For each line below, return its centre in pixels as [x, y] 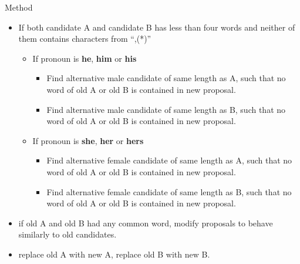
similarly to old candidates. [68, 234]
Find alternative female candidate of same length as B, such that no [169, 191]
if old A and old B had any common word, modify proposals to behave [146, 223]
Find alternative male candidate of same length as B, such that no [166, 109]
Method [19, 7]
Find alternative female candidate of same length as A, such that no [169, 160]
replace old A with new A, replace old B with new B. [114, 254]
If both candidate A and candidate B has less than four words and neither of [157, 27]
